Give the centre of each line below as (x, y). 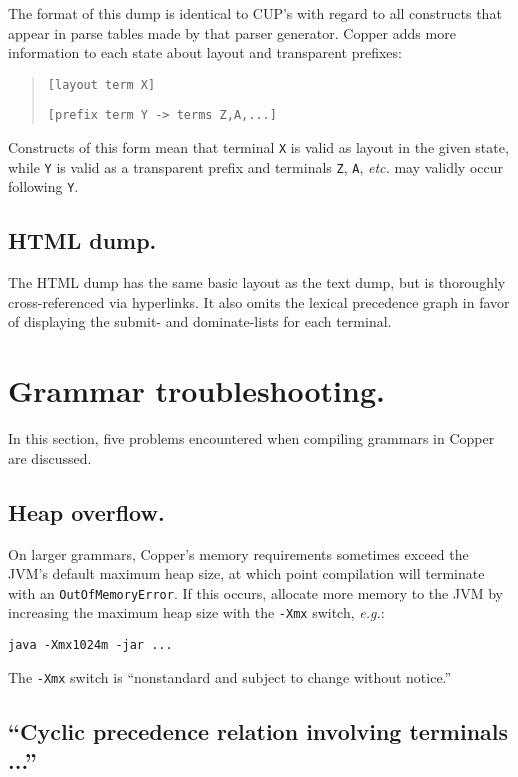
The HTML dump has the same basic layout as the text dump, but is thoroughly (257, 282)
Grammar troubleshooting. (196, 390)
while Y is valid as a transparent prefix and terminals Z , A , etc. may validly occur (255, 166)
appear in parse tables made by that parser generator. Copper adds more (232, 32)
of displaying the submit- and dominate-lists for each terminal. (200, 321)
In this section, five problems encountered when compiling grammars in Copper (251, 438)
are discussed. (50, 457)
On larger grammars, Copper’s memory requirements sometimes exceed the (238, 553)
